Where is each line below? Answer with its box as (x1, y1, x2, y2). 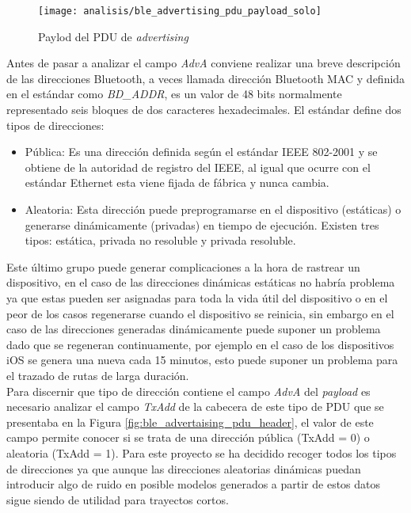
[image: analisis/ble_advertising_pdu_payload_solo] (38, 6, 322, 17)
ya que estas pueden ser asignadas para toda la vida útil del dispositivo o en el (6, 289, 388, 306)
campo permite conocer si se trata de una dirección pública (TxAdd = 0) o (6, 429, 370, 446)
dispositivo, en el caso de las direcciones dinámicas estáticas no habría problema (6, 274, 395, 291)
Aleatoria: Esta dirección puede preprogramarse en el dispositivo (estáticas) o (25, 201, 401, 217)
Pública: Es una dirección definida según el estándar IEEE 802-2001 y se (25, 143, 378, 160)
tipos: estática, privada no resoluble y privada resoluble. (25, 232, 296, 249)
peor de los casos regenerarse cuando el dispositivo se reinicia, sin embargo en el (6, 305, 394, 321)
